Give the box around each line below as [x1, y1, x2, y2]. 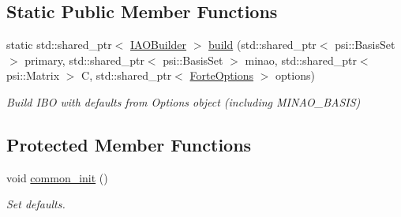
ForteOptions [189, 67, 254, 84]
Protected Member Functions [6, 132, 252, 156]
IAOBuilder [130, 36, 187, 53]
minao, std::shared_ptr [245, 51, 357, 68]
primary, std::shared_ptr [24, 51, 144, 68]
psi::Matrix [6, 67, 60, 84]
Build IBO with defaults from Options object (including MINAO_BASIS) [6, 93, 361, 110]
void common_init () [6, 169, 108, 185]
